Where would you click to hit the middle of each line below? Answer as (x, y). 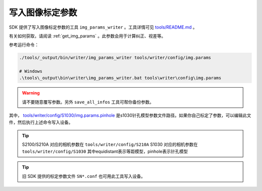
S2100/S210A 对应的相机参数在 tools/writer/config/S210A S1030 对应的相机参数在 (110, 144)
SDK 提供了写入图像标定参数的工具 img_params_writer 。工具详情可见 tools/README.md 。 (103, 27)
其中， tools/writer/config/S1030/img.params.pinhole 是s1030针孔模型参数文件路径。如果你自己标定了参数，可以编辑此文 (130, 115)
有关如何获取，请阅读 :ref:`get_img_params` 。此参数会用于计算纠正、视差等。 (87, 36)
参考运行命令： (24, 45)
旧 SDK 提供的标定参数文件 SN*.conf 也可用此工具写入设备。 (84, 176)
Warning (31, 93)
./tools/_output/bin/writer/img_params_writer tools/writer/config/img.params (115, 58)
